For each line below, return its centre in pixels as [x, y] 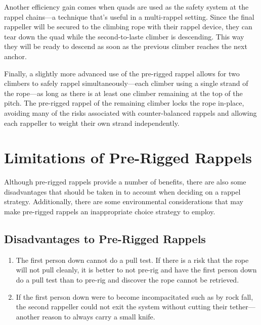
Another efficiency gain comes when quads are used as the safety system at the [126, 7]
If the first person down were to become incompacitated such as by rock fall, [135, 296]
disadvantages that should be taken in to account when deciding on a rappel [122, 191]
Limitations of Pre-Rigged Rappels [128, 157]
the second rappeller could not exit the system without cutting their [122, 307]
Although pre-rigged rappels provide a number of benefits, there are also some [125, 182]
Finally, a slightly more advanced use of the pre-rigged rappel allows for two [122, 73]
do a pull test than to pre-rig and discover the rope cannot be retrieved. [127, 280]
